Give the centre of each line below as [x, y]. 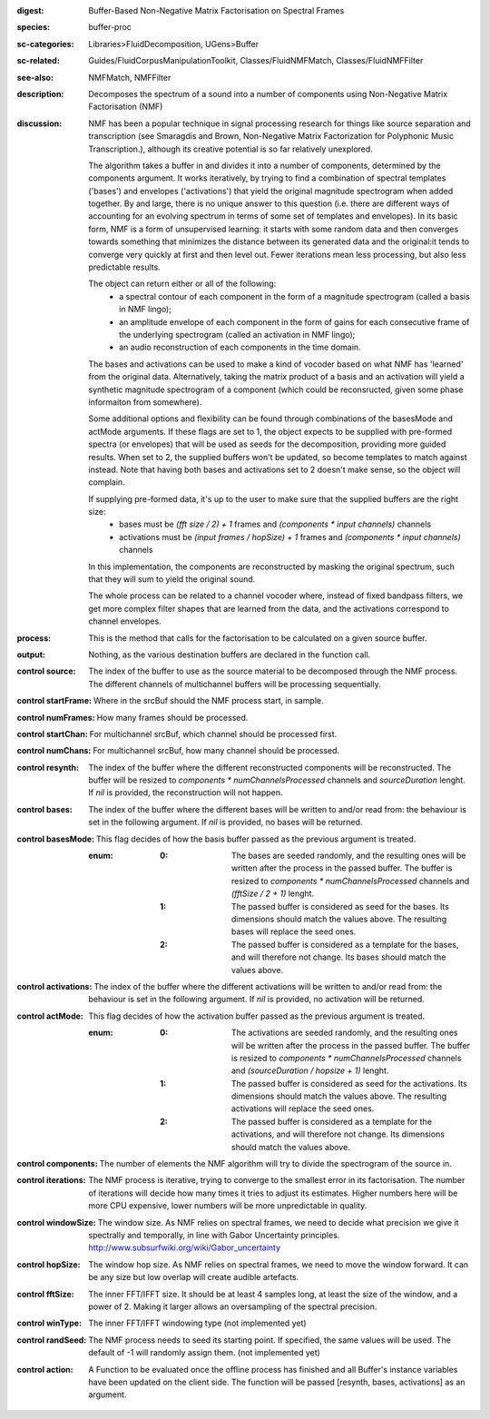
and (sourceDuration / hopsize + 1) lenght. [310, 1070]
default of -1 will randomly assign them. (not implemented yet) [205, 1353]
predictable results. [124, 267]
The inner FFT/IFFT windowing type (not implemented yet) [198, 1323]
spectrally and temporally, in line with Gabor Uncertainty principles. [214, 1235]
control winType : [49, 1323]
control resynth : [48, 767]
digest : [30, 10]
